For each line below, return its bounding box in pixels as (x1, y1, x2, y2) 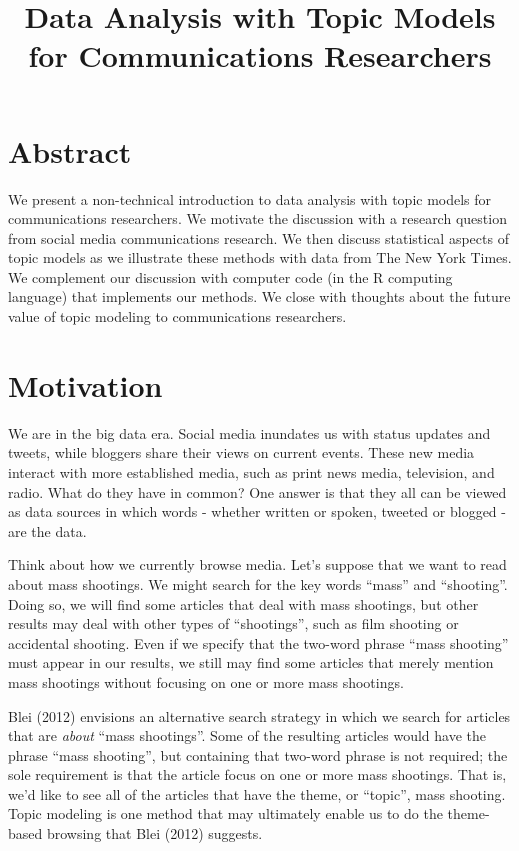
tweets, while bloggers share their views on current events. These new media (8, 442, 475, 463)
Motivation (8, 364, 163, 405)
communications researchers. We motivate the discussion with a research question (8, 208, 507, 229)
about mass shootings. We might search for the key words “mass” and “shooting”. (8, 573, 508, 594)
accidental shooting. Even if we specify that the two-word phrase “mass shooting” (8, 632, 509, 653)
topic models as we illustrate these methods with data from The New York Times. (8, 247, 512, 268)
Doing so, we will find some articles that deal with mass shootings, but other (8, 593, 479, 614)
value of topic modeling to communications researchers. (8, 306, 347, 327)
